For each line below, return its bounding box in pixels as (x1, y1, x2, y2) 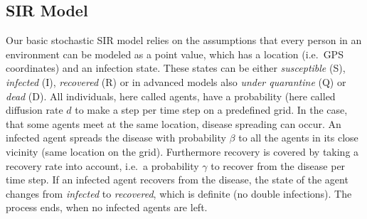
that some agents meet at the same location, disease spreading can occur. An (6, 116, 341, 131)
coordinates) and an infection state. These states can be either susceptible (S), (6, 60, 346, 75)
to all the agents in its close (238, 130, 358, 145)
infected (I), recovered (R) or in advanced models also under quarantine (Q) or (6, 74, 346, 89)
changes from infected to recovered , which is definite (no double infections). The (6, 186, 352, 201)
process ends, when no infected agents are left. (6, 200, 208, 215)
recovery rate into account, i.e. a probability (6, 158, 199, 173)
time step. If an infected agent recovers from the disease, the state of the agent (6, 172, 349, 187)
